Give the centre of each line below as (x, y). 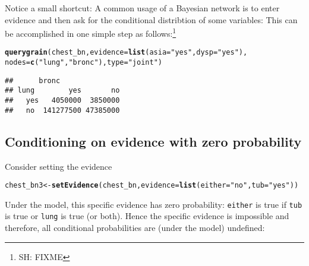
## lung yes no (62, 91)
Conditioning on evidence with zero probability (153, 141)
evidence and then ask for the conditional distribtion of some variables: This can (151, 19)
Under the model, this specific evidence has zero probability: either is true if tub (154, 204)
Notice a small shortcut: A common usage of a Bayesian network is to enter (142, 8)
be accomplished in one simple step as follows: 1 (91, 32)
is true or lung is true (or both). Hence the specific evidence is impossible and (147, 216)
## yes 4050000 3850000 (62, 101)
